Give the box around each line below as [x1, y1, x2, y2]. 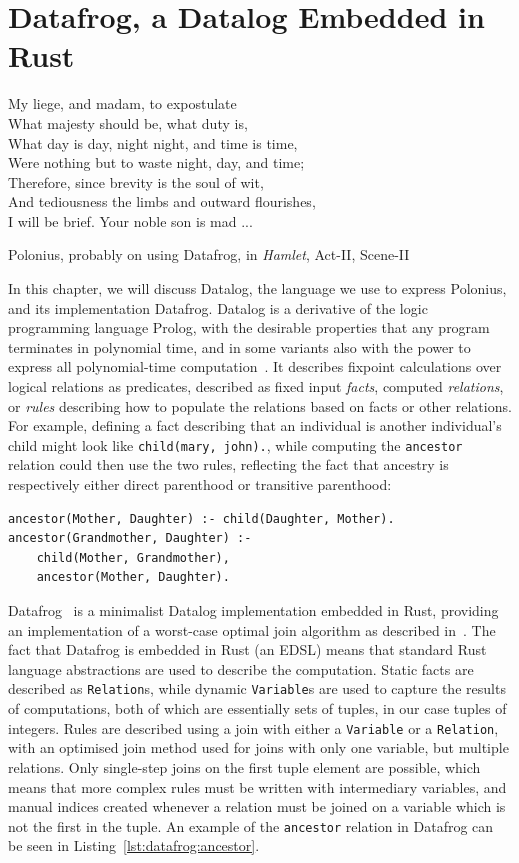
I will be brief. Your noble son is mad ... [8, 210, 253, 231]
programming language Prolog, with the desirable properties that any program [8, 317, 490, 338]
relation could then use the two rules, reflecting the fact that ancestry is [8, 454, 449, 475]
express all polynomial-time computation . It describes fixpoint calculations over [8, 356, 502, 377]
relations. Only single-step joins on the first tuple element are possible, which [8, 756, 481, 777]
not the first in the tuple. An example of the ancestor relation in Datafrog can [8, 815, 494, 836]
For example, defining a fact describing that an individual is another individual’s [8, 415, 502, 436]
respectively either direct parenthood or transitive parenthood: [8, 474, 392, 495]
